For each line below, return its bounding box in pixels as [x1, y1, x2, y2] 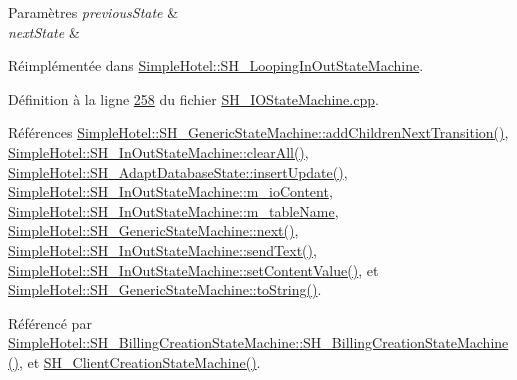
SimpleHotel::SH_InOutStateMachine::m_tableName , [8, 200, 339, 221]
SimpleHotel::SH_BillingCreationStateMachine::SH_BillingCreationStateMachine [8, 332, 509, 353]
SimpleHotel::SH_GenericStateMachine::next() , [8, 220, 299, 241]
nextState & [8, 21, 80, 42]
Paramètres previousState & [8, 2, 179, 22]
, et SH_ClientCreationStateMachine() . [18, 351, 261, 372]
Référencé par [8, 312, 92, 333]
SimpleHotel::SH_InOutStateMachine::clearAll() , [8, 141, 309, 162]
